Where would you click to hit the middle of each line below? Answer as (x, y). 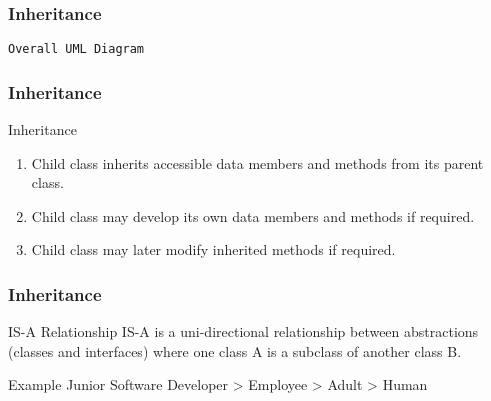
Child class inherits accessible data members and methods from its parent (257, 162)
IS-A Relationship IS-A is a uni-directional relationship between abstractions (243, 331)
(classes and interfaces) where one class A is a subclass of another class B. (235, 350)
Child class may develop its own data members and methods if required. (253, 215)
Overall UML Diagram (76, 49)
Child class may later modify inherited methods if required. (213, 249)
